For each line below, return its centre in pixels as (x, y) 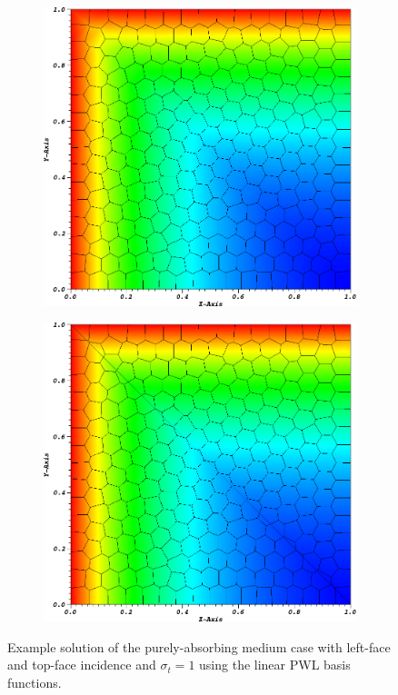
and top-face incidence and (82, 665)
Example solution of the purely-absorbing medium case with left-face (199, 646)
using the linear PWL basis (275, 665)
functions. (35, 682)
